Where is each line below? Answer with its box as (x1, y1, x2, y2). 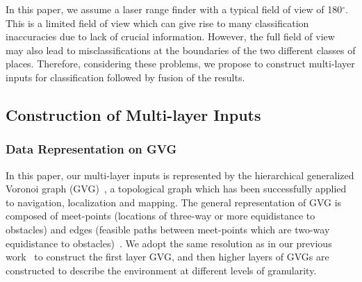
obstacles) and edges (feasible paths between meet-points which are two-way (6, 222, 330, 236)
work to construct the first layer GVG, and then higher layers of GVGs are (6, 249, 329, 264)
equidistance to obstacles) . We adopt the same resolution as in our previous (6, 235, 332, 250)
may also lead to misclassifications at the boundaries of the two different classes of (6, 42, 356, 57)
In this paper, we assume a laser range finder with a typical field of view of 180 (6, 2, 343, 16)
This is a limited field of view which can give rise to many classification (6, 15, 309, 30)
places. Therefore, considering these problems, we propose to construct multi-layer (6, 56, 355, 71)
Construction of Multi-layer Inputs (6, 103, 261, 125)
